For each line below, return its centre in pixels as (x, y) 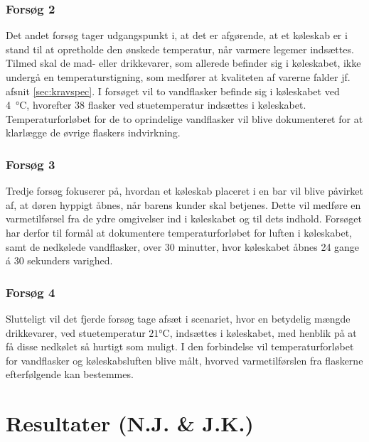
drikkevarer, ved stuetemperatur (76, 332)
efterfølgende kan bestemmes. (70, 374)
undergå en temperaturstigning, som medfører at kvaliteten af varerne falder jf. (178, 77)
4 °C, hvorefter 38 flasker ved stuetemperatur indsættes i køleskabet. (156, 105)
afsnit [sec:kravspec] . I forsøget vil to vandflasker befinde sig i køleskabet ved (173, 91)
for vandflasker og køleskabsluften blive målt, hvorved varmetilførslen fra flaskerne (184, 360)
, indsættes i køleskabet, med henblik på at (263, 332)
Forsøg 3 (31, 164)
